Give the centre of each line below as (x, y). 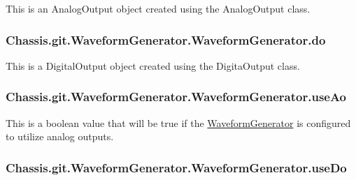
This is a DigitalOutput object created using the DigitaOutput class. (153, 65)
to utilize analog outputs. (60, 136)
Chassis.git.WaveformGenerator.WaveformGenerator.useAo (176, 97)
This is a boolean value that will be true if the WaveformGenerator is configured (178, 122)
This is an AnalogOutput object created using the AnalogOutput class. (158, 8)
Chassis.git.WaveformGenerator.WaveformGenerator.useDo (176, 167)
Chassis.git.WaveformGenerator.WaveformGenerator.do (166, 39)
